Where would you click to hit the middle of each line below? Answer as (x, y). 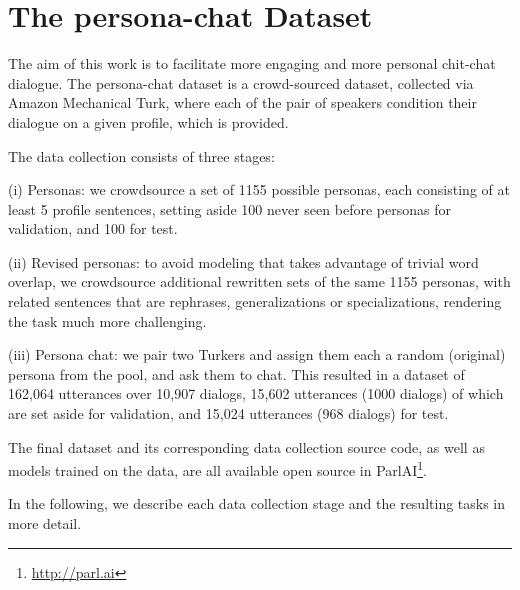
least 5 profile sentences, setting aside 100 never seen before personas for (229, 208)
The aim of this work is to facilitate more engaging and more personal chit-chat (252, 63)
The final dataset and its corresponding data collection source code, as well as (246, 446)
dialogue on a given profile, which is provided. (148, 121)
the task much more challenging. (107, 320)
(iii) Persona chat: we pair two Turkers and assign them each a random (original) (257, 354)
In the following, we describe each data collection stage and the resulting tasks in (257, 503)
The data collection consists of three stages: (141, 155)
